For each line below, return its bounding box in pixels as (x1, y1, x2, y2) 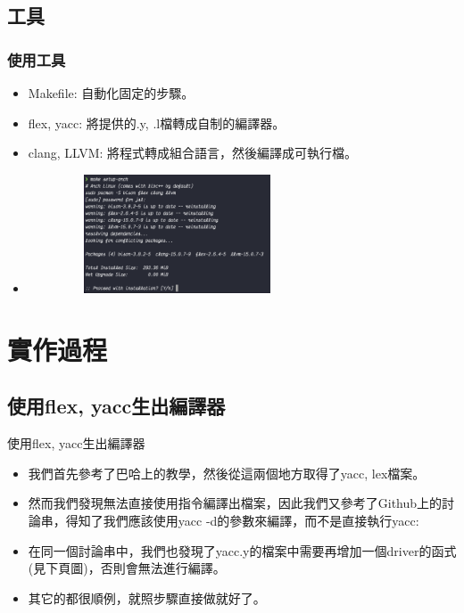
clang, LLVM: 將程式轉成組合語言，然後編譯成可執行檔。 (28, 143, 358, 162)
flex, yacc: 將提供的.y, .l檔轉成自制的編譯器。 (28, 113, 286, 132)
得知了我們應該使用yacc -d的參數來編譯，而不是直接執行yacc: (65, 511, 419, 530)
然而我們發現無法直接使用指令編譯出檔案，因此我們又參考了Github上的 (28, 494, 443, 512)
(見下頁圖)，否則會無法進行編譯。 (28, 559, 226, 577)
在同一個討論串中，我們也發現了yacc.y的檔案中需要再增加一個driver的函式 (28, 541, 457, 560)
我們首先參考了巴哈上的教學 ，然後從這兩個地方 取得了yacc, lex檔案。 (28, 463, 426, 482)
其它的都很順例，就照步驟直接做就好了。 (28, 588, 266, 607)
